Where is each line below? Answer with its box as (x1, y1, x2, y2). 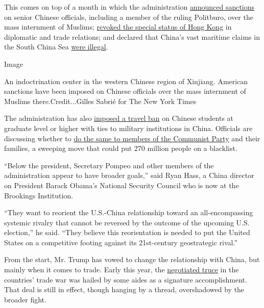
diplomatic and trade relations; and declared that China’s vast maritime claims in (4, 31, 260, 42)
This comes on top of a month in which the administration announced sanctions (4, 2, 255, 12)
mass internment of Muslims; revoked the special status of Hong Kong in (4, 21, 232, 32)
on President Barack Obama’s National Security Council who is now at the (4, 179, 239, 190)
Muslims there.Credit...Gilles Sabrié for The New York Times (4, 95, 197, 106)
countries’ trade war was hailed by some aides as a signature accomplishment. (4, 274, 247, 285)
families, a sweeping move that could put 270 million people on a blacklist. (4, 143, 237, 153)
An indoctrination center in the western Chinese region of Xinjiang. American (4, 75, 248, 86)
